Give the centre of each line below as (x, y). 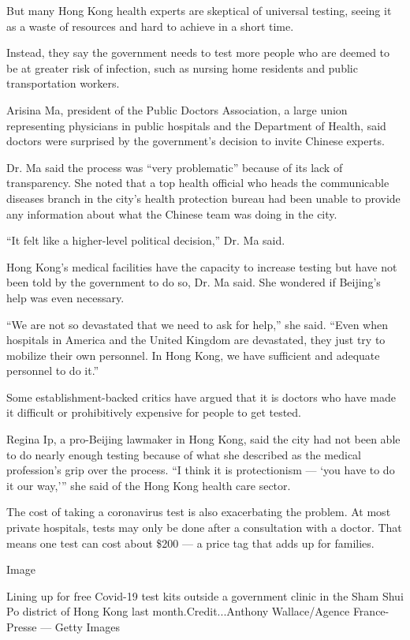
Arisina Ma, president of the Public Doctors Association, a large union (177, 109)
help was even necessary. (65, 297)
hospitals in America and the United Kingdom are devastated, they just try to (196, 340)
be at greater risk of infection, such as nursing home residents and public (182, 67)
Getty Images (88, 627)
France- (371, 611)
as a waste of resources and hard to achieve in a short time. (150, 26)
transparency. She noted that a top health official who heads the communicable (198, 183)
